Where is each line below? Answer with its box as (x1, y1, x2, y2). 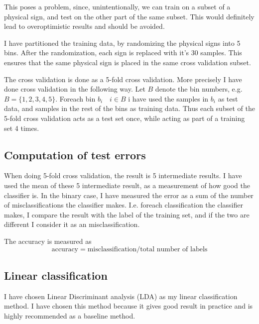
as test (218, 93, 238, 104)
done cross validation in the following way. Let (4, 84, 145, 94)
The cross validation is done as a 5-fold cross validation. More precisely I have (4, 74, 242, 84)
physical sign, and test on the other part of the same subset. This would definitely (4, 11, 255, 21)
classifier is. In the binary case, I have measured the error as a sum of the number (4, 190, 254, 200)
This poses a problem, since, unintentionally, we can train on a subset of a (4, 1, 231, 11)
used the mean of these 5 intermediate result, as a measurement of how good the (4, 180, 250, 190)
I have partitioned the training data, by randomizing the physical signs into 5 (4, 37, 241, 48)
